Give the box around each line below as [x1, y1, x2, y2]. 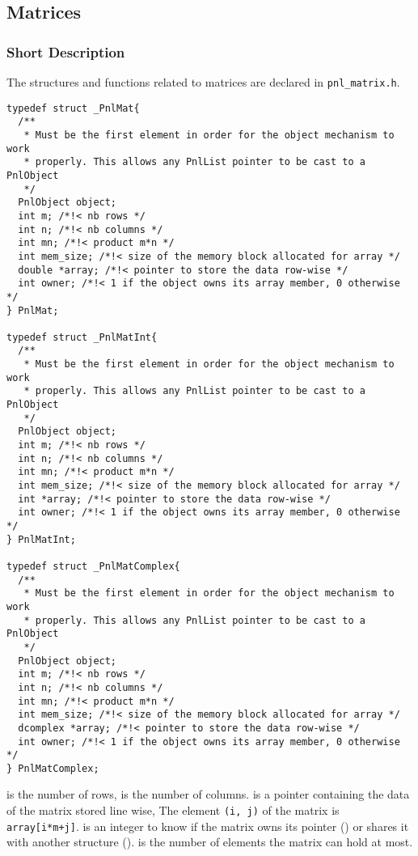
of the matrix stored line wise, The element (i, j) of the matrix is [6, 802, 340, 819]
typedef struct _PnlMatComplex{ [6, 560, 180, 572]
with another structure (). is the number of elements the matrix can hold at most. [6, 833, 413, 850]
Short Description [6, 41, 125, 61]
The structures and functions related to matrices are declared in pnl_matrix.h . [6, 74, 400, 90]
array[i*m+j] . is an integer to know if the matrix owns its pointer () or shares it [6, 817, 409, 834]
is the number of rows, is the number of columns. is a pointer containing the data [6, 786, 410, 803]
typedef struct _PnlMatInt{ [6, 331, 158, 343]
